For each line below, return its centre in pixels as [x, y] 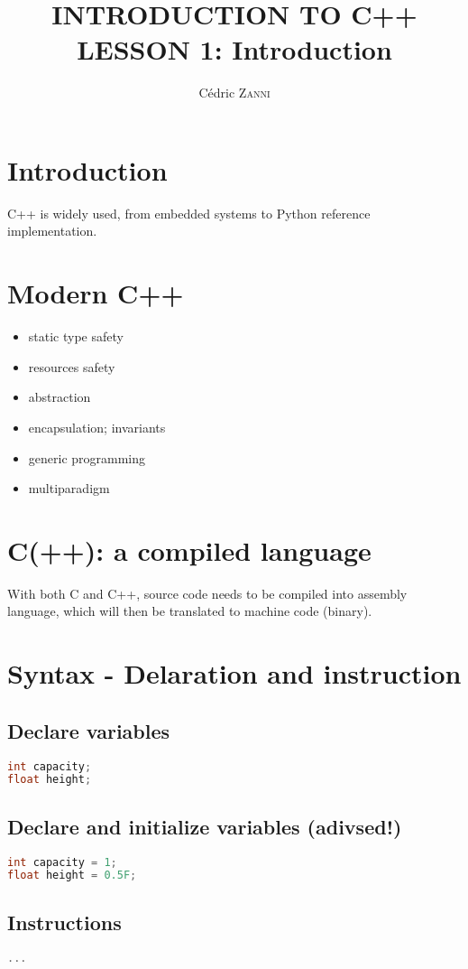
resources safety [72, 366]
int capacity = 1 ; [62, 862]
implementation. [52, 231]
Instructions [64, 922]
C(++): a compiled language [189, 550]
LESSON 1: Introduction [234, 49]
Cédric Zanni [234, 93]
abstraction [60, 397]
